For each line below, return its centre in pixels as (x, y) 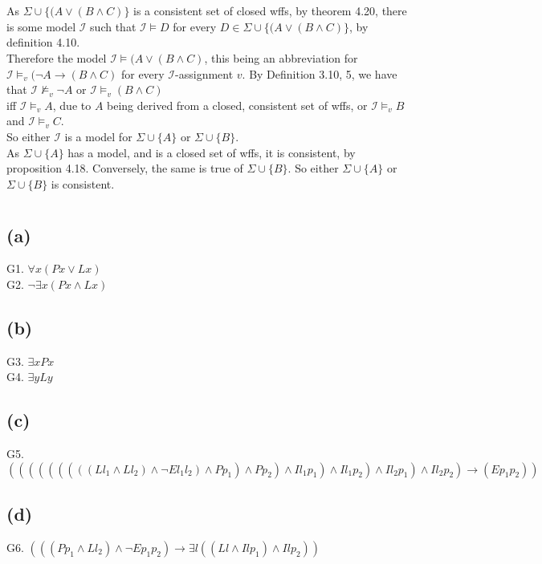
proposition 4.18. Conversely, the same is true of (125, 168)
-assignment (204, 73)
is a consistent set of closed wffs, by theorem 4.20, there (270, 11)
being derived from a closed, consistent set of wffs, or (237, 105)
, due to (72, 105)
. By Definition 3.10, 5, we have (320, 73)
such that (113, 26)
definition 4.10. (43, 42)
